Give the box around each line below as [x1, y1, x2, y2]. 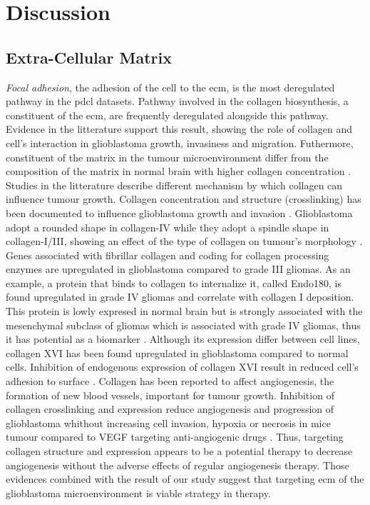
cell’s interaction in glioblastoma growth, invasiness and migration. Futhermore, [6, 135, 354, 150]
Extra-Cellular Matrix [6, 46, 172, 68]
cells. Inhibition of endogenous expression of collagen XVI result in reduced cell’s [6, 359, 359, 374]
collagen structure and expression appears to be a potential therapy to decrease [6, 444, 353, 459]
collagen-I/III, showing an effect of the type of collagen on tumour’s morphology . [6, 234, 363, 249]
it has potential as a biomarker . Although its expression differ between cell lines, [6, 331, 360, 346]
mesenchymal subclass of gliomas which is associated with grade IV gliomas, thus [6, 317, 361, 332]
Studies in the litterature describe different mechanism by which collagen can [6, 177, 343, 192]
